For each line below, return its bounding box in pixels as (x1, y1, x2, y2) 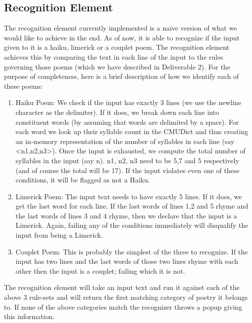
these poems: (4, 80, 43, 91)
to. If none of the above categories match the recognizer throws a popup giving (4, 301, 242, 312)
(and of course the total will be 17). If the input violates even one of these (15, 165, 240, 175)
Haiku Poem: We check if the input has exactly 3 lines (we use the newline (15, 97, 242, 108)
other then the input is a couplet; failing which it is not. (15, 265, 185, 276)
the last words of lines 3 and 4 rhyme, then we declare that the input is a (15, 210, 237, 220)
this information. (4, 311, 55, 322)
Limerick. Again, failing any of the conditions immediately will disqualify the (15, 220, 249, 230)
